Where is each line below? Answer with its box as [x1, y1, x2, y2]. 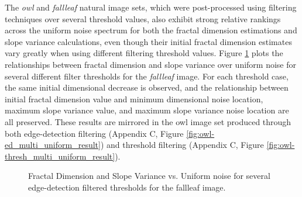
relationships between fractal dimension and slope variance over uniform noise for [5, 58, 297, 70]
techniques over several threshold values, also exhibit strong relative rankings [5, 12, 281, 25]
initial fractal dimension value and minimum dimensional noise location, [5, 92, 263, 105]
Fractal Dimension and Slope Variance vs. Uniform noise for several [28, 170, 270, 182]
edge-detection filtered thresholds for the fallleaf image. [28, 181, 226, 193]
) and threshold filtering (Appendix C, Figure [100, 139, 264, 151]
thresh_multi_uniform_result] [5, 150, 115, 162]
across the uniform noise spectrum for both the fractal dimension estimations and [5, 24, 297, 36]
